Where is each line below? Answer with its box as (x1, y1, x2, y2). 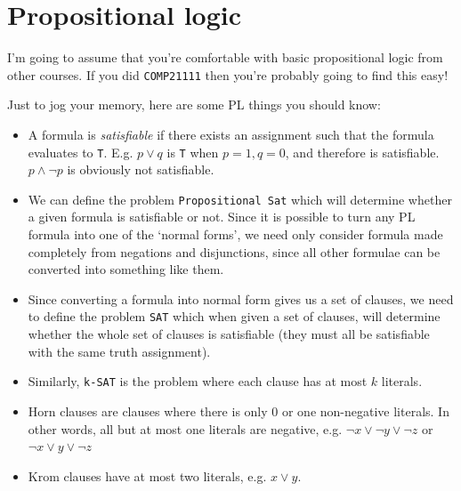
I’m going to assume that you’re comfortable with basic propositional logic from (7, 48, 443, 67)
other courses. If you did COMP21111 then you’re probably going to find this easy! (7, 65, 449, 84)
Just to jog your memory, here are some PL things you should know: (7, 95, 381, 114)
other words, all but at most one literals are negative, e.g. (28, 419, 343, 438)
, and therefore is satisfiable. (285, 142, 440, 161)
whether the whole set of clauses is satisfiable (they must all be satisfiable (28, 325, 430, 343)
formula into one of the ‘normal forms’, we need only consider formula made (28, 225, 443, 244)
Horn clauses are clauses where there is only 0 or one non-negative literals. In (28, 401, 449, 420)
